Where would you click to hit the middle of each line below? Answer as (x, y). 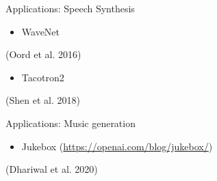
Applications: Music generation (71, 123)
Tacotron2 (43, 77)
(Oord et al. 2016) (43, 54)
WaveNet (41, 31)
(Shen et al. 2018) (43, 100)
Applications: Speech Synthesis (70, 8)
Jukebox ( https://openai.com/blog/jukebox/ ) (117, 146)
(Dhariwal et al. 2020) (52, 169)
